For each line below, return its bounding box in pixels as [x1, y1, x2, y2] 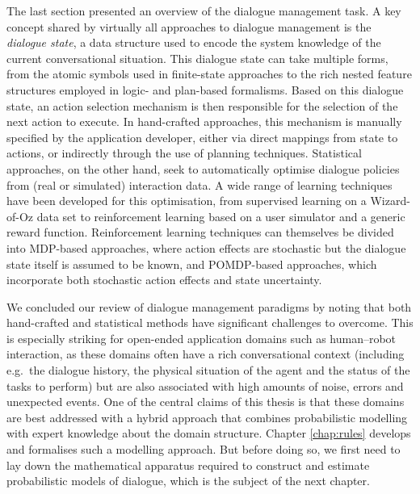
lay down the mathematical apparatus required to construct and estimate [6, 456, 370, 473]
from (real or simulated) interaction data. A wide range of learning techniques [6, 176, 393, 193]
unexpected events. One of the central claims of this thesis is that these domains [6, 393, 405, 410]
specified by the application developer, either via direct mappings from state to [6, 128, 398, 145]
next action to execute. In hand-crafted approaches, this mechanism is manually [6, 113, 402, 130]
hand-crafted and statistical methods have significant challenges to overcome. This [6, 314, 414, 331]
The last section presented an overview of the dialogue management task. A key [6, 2, 401, 19]
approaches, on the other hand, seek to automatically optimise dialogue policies [6, 160, 400, 177]
